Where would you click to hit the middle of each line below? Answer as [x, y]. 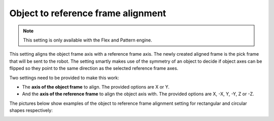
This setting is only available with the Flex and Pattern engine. [88, 40]
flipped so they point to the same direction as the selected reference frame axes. [94, 68]
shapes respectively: [31, 110]
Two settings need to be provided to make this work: [64, 77]
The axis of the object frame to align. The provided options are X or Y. [96, 87]
